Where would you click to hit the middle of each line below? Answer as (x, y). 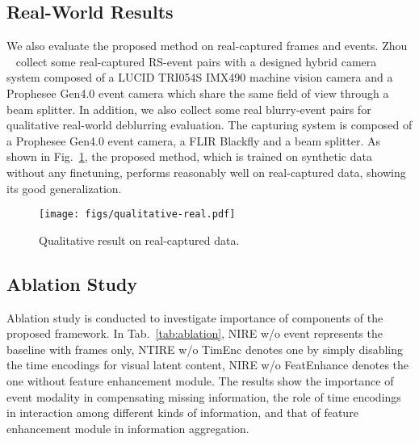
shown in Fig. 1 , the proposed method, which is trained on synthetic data (189, 156)
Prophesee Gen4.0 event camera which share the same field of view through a (198, 93)
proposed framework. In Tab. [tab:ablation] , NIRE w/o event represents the (195, 333)
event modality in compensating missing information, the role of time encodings (204, 396)
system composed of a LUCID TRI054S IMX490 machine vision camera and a (200, 77)
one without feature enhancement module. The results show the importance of (200, 380)
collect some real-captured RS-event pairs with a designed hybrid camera (196, 61)
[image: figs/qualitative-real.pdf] (137, 215)
